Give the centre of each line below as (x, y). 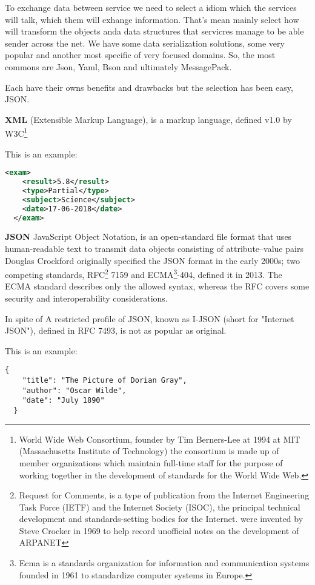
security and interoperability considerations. (86, 298)
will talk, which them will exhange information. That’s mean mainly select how (152, 19)
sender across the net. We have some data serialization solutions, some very (145, 43)
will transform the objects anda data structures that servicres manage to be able (154, 31)
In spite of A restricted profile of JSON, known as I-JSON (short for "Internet (150, 318)
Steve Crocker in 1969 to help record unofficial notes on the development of (159, 530)
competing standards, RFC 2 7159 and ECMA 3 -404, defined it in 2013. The (144, 273)
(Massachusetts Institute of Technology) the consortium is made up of (149, 451)
